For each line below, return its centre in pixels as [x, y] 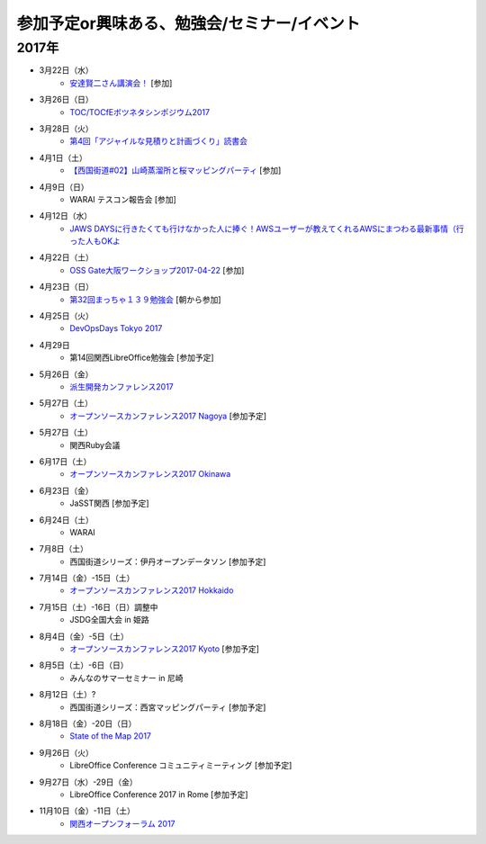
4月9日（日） [64, 187]
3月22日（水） [66, 70]
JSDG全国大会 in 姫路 [110, 620]
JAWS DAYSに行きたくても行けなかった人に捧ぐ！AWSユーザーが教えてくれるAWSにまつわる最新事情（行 [267, 229]
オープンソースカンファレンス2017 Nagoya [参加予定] [168, 416]
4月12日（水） [66, 216]
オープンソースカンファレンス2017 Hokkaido [152, 590]
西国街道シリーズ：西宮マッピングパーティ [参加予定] [168, 707]
